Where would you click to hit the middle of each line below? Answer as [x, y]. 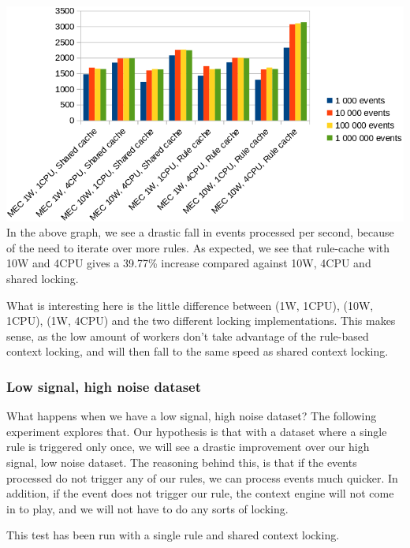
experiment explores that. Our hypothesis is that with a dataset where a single [197, 431]
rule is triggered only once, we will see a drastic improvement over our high [188, 447]
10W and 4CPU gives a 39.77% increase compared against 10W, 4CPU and [189, 263]
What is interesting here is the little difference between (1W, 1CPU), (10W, [190, 305]
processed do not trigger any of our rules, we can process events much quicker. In [202, 477]
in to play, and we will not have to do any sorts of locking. [147, 508]
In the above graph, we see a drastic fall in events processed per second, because [200, 232]
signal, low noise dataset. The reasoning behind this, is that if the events [182, 462]
